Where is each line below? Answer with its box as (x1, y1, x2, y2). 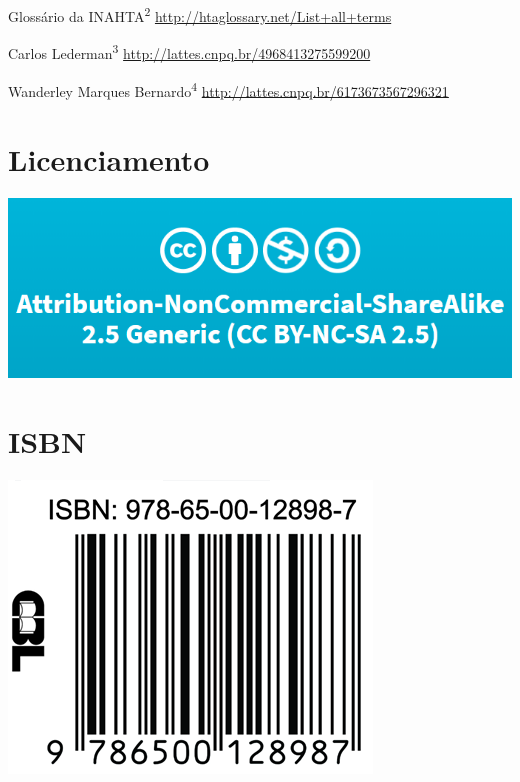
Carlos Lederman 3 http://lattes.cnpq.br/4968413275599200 (8, 40, 371, 63)
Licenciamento (8, 138, 210, 179)
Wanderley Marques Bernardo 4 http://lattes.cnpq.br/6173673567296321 (8, 77, 449, 101)
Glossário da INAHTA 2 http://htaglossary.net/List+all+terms (8, 3, 392, 26)
